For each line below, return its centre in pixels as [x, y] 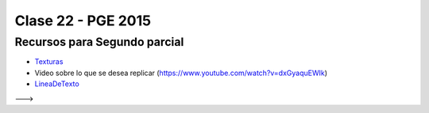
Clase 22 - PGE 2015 [83, 21]
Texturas [49, 62]
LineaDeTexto [57, 84]
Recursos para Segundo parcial [99, 42]
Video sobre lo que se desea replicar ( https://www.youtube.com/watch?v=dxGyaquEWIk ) [181, 73]
